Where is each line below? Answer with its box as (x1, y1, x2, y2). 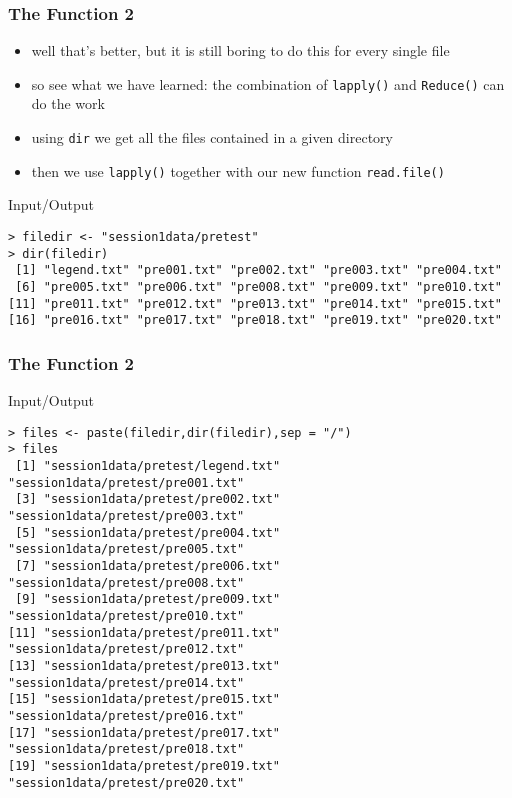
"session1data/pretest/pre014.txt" (8, 675, 245, 690)
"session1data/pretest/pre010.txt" (8, 608, 245, 623)
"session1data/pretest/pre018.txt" (8, 742, 245, 757)
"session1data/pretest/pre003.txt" (8, 509, 245, 523)
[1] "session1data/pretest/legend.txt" (15, 459, 281, 474)
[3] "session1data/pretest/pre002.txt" (15, 492, 281, 507)
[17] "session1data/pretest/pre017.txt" (8, 725, 281, 740)
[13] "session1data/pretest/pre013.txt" (8, 658, 281, 673)
